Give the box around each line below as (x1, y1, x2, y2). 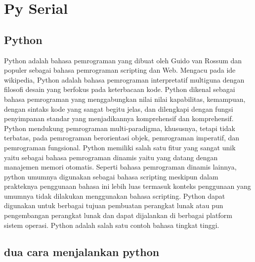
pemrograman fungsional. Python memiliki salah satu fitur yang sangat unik (4, 142, 236, 152)
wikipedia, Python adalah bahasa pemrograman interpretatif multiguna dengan (4, 74, 245, 85)
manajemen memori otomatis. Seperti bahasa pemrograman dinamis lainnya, (4, 162, 237, 172)
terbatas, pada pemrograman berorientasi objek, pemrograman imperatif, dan (4, 132, 240, 143)
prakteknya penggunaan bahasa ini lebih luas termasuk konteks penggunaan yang (4, 181, 251, 191)
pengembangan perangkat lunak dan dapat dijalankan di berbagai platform (4, 210, 232, 220)
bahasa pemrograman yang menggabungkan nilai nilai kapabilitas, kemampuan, (4, 93, 246, 104)
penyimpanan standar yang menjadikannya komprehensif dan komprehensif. (4, 113, 234, 124)
